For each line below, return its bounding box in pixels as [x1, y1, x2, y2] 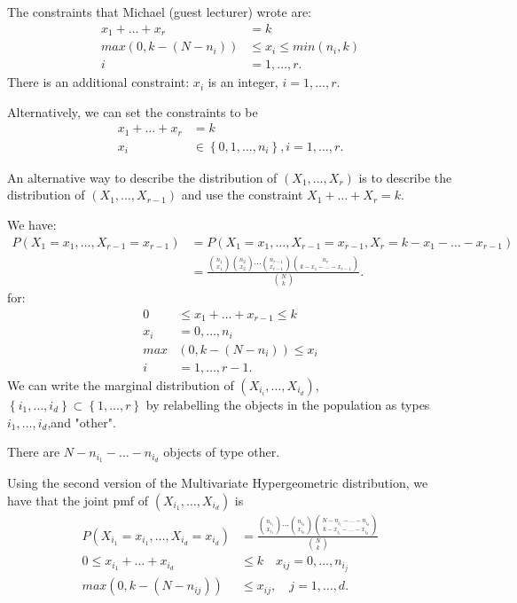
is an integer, [208, 73, 278, 91]
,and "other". [47, 412, 116, 431]
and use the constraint [181, 185, 303, 204]
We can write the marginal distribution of [7, 375, 234, 394]
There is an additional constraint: [7, 73, 190, 91]
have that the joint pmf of [7, 490, 149, 509]
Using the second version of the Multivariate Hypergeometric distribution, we [7, 473, 428, 491]
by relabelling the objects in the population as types [145, 395, 430, 413]
